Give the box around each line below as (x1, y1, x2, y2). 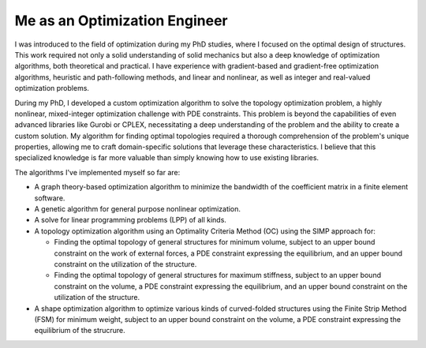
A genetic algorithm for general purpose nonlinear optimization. (34, 204, 241, 214)
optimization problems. (14, 84, 90, 93)
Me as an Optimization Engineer (14, 12, 228, 29)
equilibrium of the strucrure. (34, 326, 125, 335)
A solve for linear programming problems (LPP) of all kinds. (34, 215, 226, 225)
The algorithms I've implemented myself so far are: (14, 167, 181, 177)
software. (34, 193, 65, 203)
